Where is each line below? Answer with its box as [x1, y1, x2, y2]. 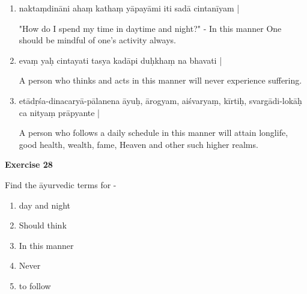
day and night [19, 198, 70, 211]
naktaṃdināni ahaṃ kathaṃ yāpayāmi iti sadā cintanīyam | [19, 2, 240, 14]
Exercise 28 [5, 158, 53, 171]
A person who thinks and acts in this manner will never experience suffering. [19, 74, 302, 87]
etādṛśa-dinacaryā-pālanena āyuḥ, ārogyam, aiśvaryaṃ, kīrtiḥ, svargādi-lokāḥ [19, 94, 302, 106]
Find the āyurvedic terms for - [5, 178, 117, 191]
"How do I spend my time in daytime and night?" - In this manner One [19, 22, 282, 34]
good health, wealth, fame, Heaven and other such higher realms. [19, 138, 258, 150]
